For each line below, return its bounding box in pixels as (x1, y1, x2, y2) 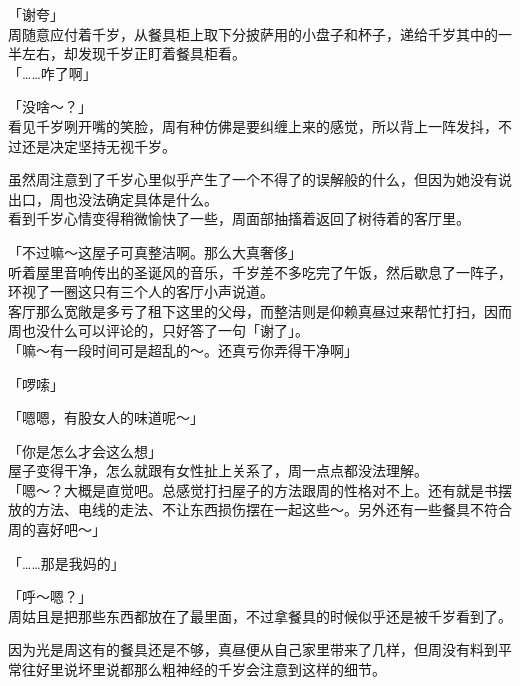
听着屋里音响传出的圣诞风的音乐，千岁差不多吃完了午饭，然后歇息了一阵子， (8, 261, 512, 282)
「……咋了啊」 (8, 62, 97, 83)
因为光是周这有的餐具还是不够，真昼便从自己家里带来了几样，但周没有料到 (8, 639, 498, 660)
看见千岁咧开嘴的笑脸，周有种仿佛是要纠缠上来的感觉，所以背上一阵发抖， (8, 115, 498, 136)
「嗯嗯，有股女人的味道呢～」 (8, 407, 204, 428)
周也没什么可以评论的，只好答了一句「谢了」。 (8, 320, 309, 341)
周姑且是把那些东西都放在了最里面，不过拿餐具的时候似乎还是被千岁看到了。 (8, 605, 512, 626)
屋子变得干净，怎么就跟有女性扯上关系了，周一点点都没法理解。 (8, 460, 428, 481)
